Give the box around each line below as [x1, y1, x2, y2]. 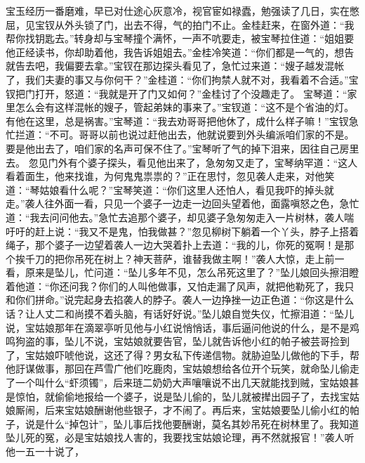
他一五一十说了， [6, 444, 84, 458]
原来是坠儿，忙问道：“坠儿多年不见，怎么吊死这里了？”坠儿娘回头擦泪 [25, 265, 350, 280]
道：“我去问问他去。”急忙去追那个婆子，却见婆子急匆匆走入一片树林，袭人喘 [6, 209, 354, 224]
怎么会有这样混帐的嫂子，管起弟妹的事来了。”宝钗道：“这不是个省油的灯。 [15, 100, 354, 115]
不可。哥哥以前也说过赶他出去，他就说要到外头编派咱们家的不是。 [49, 127, 354, 142]
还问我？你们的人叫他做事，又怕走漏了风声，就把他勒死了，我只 [59, 278, 354, 293]
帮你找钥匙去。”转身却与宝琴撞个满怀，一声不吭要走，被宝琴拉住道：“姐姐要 [6, 31, 354, 46]
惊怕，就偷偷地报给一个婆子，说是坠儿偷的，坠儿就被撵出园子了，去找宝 [15, 389, 350, 403]
